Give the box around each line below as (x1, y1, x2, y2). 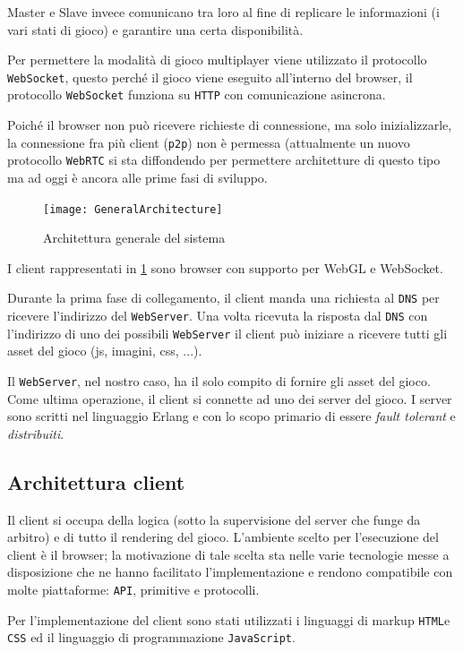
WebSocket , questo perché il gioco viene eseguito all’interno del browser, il (7, 67, 413, 86)
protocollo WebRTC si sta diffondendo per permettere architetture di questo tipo (7, 150, 441, 169)
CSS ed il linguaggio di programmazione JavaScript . (7, 628, 296, 647)
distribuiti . (7, 424, 64, 442)
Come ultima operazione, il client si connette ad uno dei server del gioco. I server (7, 389, 452, 407)
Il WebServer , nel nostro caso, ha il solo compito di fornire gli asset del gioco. (7, 372, 431, 390)
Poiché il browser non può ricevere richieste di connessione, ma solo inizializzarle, (7, 116, 452, 134)
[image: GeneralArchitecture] (43, 202, 223, 216)
